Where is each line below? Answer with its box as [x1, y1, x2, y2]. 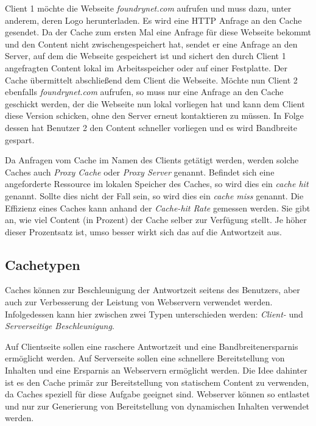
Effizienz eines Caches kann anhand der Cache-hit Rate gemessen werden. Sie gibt [5, 201, 311, 214]
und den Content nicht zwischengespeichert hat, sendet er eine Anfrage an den [5, 37, 298, 50]
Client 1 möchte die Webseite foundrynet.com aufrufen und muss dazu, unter [5, 2, 292, 14]
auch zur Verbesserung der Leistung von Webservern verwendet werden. [5, 296, 273, 308]
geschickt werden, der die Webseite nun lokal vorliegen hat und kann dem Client [5, 97, 305, 110]
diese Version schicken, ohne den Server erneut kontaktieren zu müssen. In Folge [5, 109, 304, 122]
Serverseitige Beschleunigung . [5, 319, 114, 332]
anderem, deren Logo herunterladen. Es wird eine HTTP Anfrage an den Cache [5, 13, 302, 26]
